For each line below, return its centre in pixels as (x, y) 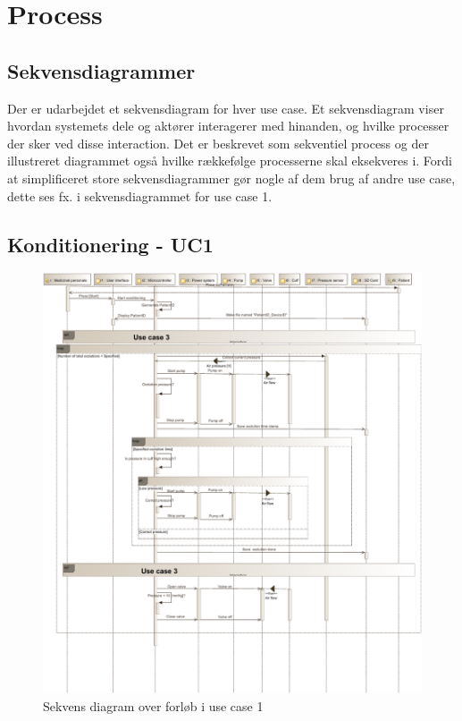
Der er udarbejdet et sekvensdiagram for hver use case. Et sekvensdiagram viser (226, 108)
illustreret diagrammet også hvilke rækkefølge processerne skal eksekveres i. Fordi (230, 161)
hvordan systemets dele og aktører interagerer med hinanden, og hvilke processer (228, 126)
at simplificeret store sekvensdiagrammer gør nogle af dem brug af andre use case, (231, 178)
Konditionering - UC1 (110, 244)
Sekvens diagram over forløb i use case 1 (153, 705)
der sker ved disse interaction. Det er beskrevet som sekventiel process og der (218, 143)
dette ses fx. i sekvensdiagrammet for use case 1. (140, 195)
